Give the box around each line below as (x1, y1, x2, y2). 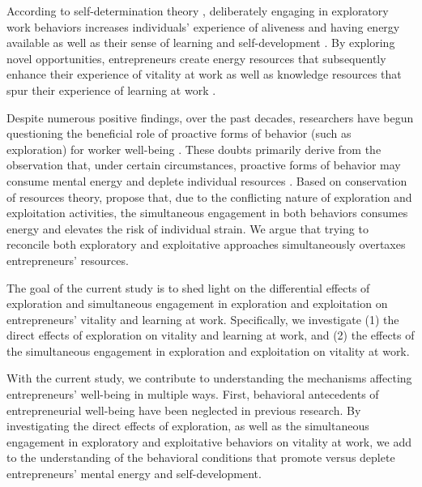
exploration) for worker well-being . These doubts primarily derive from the (6, 140, 382, 157)
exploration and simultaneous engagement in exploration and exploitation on (6, 295, 388, 312)
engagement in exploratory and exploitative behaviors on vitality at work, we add (6, 433, 411, 450)
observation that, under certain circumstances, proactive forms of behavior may (6, 156, 401, 173)
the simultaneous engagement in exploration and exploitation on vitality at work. (6, 342, 410, 359)
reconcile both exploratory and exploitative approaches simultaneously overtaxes (6, 236, 406, 253)
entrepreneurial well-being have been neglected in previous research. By (6, 401, 361, 418)
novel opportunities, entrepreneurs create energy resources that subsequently (6, 49, 386, 66)
